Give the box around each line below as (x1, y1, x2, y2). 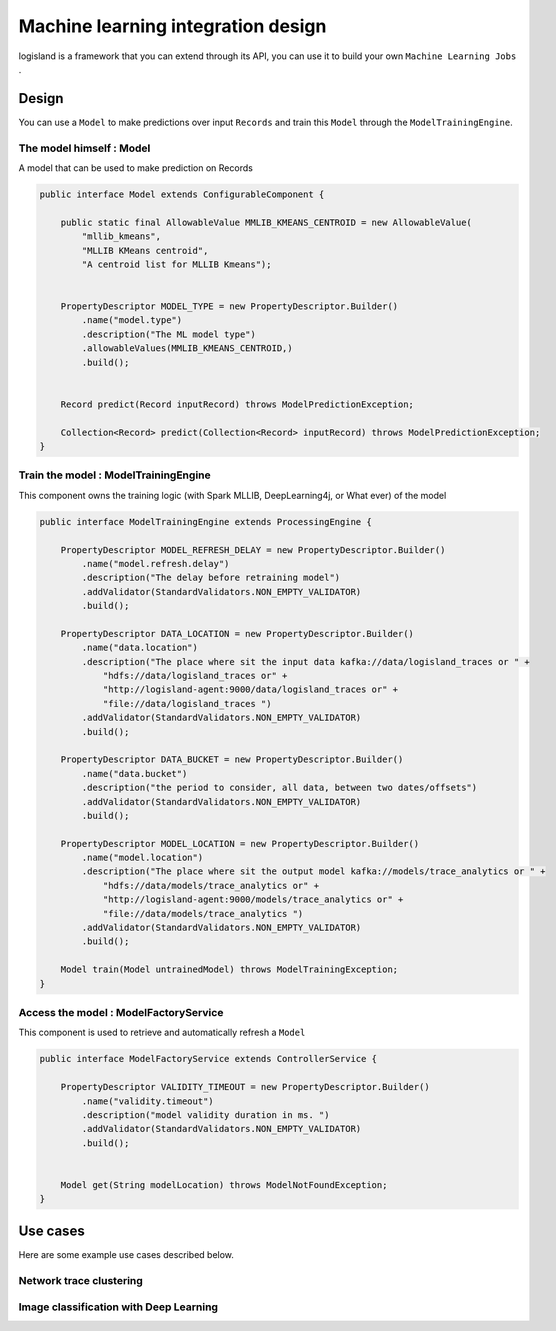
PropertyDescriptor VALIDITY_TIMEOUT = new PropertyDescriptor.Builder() (60, 1081, 430, 1093)
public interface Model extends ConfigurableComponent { (39, 188, 325, 200)
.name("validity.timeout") (81, 1095, 214, 1107)
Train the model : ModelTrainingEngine (18, 468, 212, 482)
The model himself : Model (18, 141, 151, 155)
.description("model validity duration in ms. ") (81, 1109, 330, 1120)
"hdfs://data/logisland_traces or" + (102, 670, 288, 682)
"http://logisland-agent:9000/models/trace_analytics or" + (102, 894, 404, 905)
